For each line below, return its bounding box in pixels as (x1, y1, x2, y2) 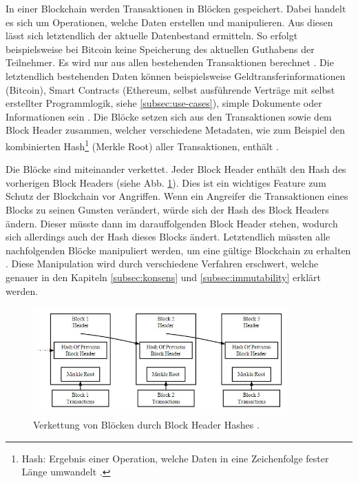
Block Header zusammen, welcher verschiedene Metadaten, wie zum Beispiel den (6, 123, 345, 137)
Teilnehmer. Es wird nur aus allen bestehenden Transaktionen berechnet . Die (6, 55, 334, 70)
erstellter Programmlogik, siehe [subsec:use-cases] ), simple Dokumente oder (6, 96, 322, 110)
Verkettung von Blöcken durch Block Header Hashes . (33, 417, 260, 431)
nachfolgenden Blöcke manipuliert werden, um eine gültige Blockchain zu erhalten (6, 243, 351, 257)
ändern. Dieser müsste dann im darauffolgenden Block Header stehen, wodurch (6, 216, 338, 230)
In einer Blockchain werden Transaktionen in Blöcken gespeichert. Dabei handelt (6, 1, 346, 15)
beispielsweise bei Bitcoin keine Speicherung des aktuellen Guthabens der (6, 41, 315, 56)
